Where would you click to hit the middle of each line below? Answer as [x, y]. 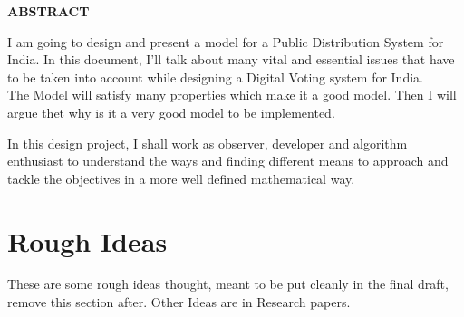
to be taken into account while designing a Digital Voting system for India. [215, 77]
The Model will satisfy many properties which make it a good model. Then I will [232, 95]
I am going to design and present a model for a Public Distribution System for [226, 41]
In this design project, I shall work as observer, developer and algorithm [208, 143]
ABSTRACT [48, 11]
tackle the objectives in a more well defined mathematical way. [181, 178]
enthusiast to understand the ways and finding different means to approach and [228, 161]
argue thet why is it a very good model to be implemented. [171, 112]
